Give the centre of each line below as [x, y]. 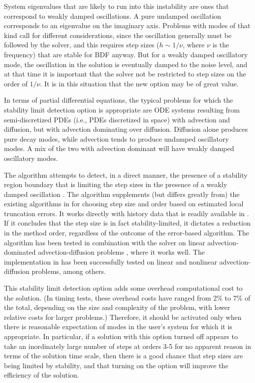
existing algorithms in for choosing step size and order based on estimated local [124, 204]
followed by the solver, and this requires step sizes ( [82, 45]
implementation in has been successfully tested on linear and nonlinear [111, 261]
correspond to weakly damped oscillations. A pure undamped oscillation [113, 16]
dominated [20, 252]
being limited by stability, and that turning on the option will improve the [116, 365]
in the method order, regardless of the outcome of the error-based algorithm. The [127, 233]
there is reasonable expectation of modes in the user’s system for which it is [118, 326]
